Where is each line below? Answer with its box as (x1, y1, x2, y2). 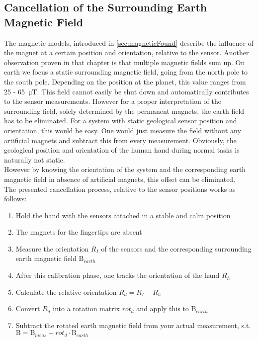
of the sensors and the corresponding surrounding (101, 243, 252, 254)
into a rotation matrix (53, 303, 120, 314)
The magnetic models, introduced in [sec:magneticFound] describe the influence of (4, 37, 254, 48)
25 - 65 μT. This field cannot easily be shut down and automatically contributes (4, 86, 249, 96)
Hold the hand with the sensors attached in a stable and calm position (15, 210, 231, 220)
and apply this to (136, 303, 189, 314)
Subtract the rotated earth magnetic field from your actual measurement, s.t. (15, 320, 251, 330)
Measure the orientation (15, 243, 89, 254)
